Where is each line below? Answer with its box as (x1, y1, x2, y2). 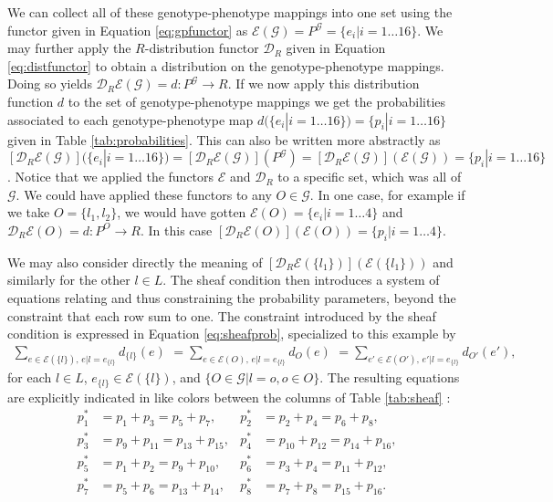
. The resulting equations (319, 368, 460, 387)
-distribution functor (144, 38, 259, 58)
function (7, 91, 54, 110)
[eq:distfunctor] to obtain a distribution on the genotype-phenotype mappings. (7, 56, 444, 75)
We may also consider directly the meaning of (7, 252, 263, 271)
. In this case (140, 220, 213, 239)
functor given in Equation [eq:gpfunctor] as (7, 20, 248, 39)
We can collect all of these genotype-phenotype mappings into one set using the (7, 3, 453, 21)
